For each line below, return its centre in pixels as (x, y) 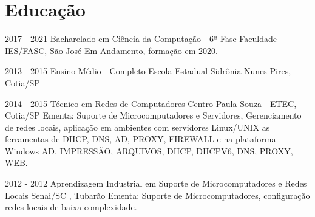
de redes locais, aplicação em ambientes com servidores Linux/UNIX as (137, 127)
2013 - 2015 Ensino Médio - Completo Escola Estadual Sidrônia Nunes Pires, (148, 71)
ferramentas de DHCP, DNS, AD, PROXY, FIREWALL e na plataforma (141, 139)
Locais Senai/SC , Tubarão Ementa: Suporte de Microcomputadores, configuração (157, 195)
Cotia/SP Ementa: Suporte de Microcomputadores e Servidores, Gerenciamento (153, 115)
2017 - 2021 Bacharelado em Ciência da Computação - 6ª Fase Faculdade (141, 39)
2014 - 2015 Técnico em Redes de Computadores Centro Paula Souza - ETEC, (151, 103)
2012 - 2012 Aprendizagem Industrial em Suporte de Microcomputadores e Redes (156, 183)
